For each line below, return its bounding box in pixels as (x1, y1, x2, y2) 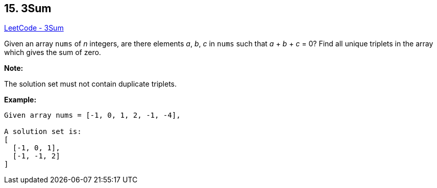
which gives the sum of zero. (4, 48, 101, 57)
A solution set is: (4, 127, 82, 136)
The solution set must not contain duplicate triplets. (4, 79, 177, 89)
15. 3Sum (4, 2, 52, 15)
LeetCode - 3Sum (4, 23, 64, 33)
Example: (4, 95, 37, 104)
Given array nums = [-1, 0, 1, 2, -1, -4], (4, 111, 181, 120)
